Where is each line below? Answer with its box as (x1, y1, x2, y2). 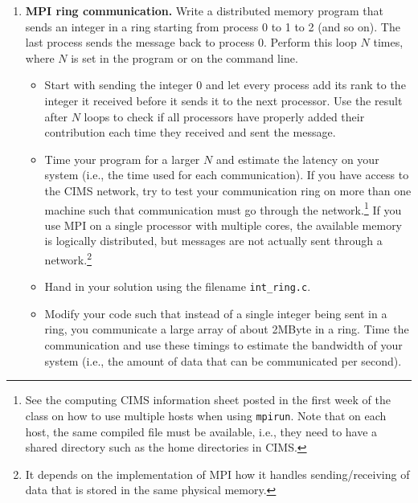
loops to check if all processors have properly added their (84, 108, 365, 125)
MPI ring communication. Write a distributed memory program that (25, 2, 383, 18)
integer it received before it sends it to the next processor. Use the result (44, 92, 403, 108)
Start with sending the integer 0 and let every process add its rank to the (44, 76, 406, 93)
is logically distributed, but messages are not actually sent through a (44, 232, 383, 249)
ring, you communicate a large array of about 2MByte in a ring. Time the (44, 321, 409, 337)
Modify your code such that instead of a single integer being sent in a (44, 305, 387, 321)
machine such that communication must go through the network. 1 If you (44, 198, 402, 218)
